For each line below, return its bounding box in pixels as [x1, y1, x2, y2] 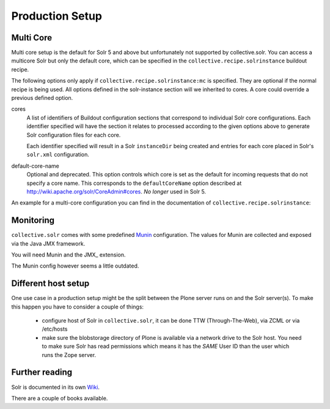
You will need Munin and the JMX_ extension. [11, 251, 126, 258]
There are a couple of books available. [11, 394, 108, 402]
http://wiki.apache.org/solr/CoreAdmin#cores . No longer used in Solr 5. [26, 187, 207, 195]
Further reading [11, 367, 73, 378]
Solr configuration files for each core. [26, 131, 121, 138]
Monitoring [11, 215, 55, 226]
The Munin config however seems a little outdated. [11, 262, 139, 269]
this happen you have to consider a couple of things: [11, 303, 144, 310]
